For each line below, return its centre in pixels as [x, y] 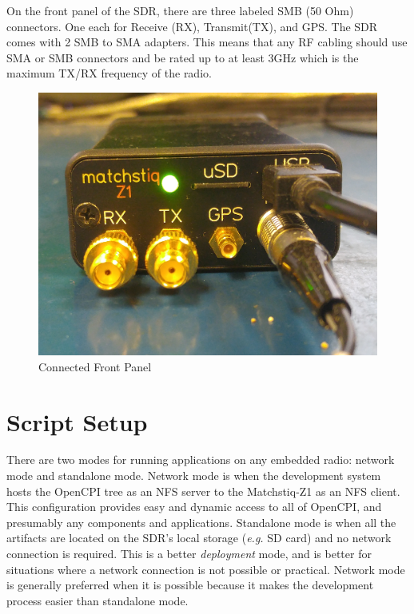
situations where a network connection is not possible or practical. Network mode [206, 569]
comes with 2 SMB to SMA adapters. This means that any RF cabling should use [207, 42]
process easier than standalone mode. [98, 600]
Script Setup [77, 421]
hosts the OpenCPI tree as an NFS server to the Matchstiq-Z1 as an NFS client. [203, 491]
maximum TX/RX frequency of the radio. [109, 73]
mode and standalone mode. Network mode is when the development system [194, 475]
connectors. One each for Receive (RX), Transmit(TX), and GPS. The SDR [192, 26]
